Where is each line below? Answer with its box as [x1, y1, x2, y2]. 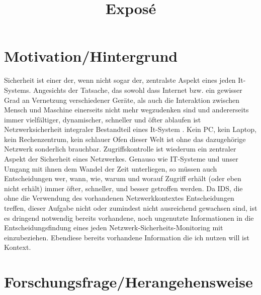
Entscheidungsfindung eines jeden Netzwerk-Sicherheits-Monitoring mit [4, 222, 223, 233]
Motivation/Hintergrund [4, 46, 178, 66]
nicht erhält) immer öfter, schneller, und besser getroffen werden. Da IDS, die [4, 183, 243, 193]
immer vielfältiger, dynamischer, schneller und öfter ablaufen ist [4, 114, 201, 124]
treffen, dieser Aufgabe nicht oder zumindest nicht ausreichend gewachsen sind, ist [4, 203, 257, 213]
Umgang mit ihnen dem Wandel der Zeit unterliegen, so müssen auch [4, 163, 217, 174]
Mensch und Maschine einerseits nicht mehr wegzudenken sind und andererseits [4, 104, 249, 115]
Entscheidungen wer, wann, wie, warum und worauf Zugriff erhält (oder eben [4, 173, 241, 184]
